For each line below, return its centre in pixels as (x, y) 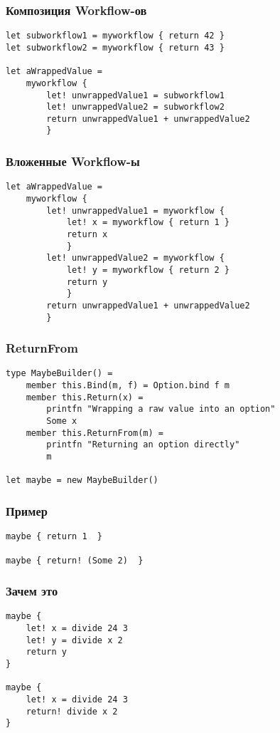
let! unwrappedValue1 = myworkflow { (135, 210)
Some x (62, 421)
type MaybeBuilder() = (59, 374)
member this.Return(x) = (85, 397)
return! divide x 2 (72, 711)
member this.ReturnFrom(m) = (95, 433)
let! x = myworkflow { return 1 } (148, 223)
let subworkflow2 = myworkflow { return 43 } (115, 47)
